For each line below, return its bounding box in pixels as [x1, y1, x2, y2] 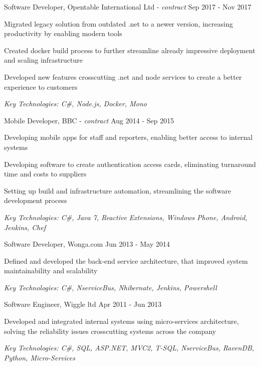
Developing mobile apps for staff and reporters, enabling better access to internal [4, 132, 253, 142]
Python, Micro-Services [4, 352, 75, 362]
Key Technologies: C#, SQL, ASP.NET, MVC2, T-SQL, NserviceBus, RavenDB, [4, 342, 254, 353]
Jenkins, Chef [4, 222, 46, 232]
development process [4, 195, 67, 206]
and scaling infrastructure [4, 55, 83, 65]
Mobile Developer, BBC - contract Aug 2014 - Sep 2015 [4, 115, 174, 125]
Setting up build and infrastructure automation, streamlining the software [4, 185, 231, 196]
